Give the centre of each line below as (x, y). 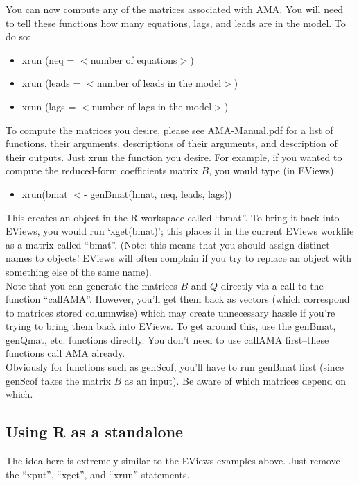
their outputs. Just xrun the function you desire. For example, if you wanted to (174, 157)
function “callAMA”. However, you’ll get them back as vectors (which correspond (178, 299)
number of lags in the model (152, 106)
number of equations (134, 59)
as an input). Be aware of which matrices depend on (235, 380)
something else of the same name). (79, 271)
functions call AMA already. (65, 353)
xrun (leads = (51, 83)
